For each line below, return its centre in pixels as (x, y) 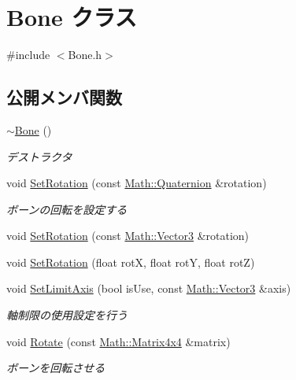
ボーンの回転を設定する (67, 209)
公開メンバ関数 (64, 97)
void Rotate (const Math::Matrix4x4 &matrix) (118, 341)
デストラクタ (39, 156)
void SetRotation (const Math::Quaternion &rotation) (137, 183)
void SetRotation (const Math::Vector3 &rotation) (128, 236)
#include (28, 55)
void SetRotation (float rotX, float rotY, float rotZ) (131, 262)
